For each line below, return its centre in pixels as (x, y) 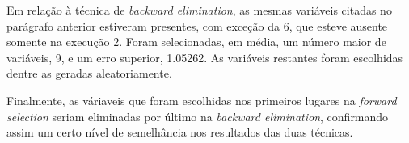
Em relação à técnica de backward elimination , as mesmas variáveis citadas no (199, 10)
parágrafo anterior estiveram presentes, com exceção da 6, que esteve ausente (197, 25)
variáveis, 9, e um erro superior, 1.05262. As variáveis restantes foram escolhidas (205, 57)
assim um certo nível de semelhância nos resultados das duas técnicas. (180, 132)
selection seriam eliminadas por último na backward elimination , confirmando (198, 116)
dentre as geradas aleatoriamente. (89, 73)
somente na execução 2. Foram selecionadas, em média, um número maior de (196, 42)
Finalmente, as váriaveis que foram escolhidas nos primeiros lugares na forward (202, 100)
